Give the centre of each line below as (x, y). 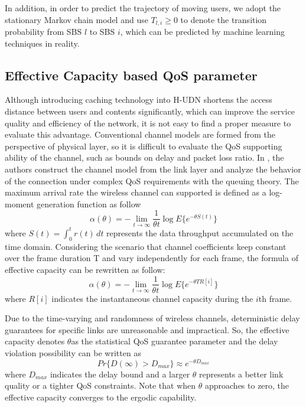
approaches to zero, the (247, 385)
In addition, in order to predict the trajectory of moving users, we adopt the (143, 8)
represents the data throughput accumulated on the (200, 232)
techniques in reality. (42, 43)
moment (19, 203)
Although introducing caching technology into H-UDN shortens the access (139, 100)
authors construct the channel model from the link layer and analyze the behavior (153, 169)
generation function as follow (89, 203)
